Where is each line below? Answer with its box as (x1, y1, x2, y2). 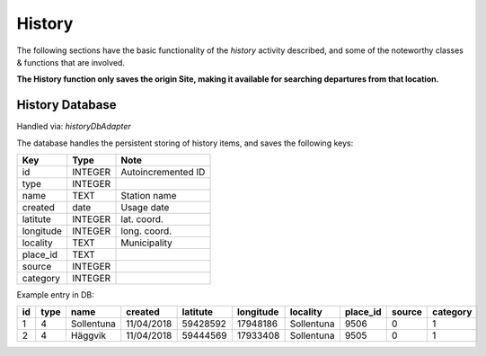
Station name (120, 190, 177, 202)
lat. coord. (120, 213, 163, 226)
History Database (16, 97, 117, 112)
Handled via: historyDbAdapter (16, 121, 132, 132)
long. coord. (120, 225, 172, 237)
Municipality (120, 236, 172, 249)
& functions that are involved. (16, 57, 126, 67)
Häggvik (70, 329, 107, 342)
